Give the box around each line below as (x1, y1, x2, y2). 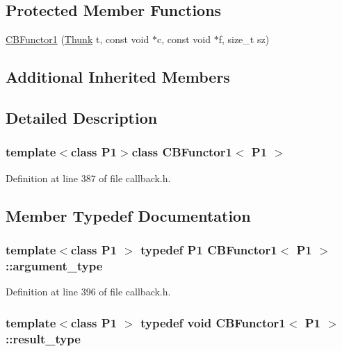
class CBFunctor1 (131, 143, 232, 161)
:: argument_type (6, 256, 103, 274)
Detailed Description (6, 106, 158, 128)
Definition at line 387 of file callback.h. (6, 170, 171, 185)
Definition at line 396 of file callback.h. (6, 284, 171, 299)
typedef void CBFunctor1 (140, 313, 286, 331)
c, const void (156, 32, 211, 47)
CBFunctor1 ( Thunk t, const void (6, 32, 149, 47)
